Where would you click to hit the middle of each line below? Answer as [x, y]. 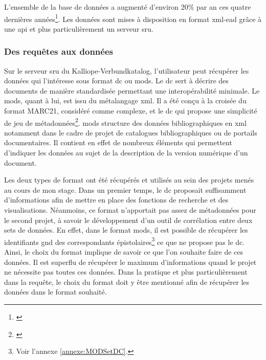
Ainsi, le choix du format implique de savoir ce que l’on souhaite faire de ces [124, 252]
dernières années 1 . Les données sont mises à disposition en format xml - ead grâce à [133, 18]
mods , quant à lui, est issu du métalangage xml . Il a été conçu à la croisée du [125, 100]
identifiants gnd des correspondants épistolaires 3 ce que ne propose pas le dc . [125, 241]
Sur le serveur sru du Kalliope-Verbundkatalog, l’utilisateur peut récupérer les [127, 70]
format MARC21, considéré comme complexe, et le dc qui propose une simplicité [131, 111]
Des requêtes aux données [59, 51]
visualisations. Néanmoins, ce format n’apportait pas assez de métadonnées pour [130, 210]
